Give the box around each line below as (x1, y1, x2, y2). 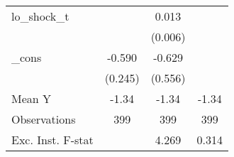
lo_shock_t (11, 8, 69, 24)
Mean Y (11, 90, 52, 107)
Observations (11, 111, 76, 127)
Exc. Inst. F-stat (11, 131, 94, 148)
